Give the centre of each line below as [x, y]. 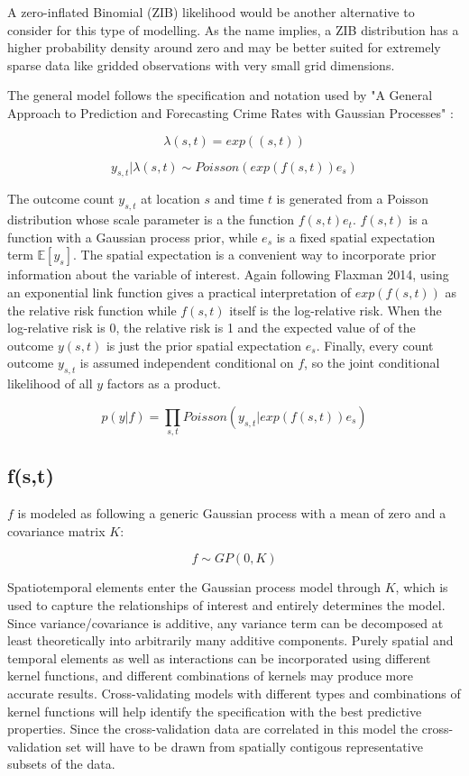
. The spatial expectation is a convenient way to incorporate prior [254, 255]
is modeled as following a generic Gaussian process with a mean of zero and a [232, 513]
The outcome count [61, 199]
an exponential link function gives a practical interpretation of [179, 292]
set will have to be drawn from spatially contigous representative [244, 746]
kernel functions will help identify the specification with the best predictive [215, 711]
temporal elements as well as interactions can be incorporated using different [219, 657]
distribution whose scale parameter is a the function [151, 219]
